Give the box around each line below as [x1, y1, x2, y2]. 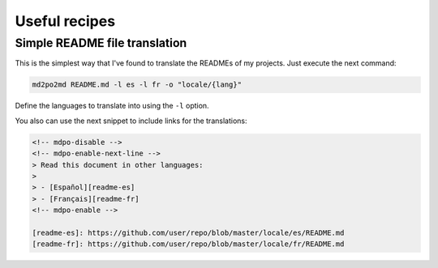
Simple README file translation [15, 36, 187, 50]
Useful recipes [15, 12, 116, 30]
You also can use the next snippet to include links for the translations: [15, 116, 247, 125]
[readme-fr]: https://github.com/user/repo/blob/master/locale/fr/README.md [32, 240, 345, 249]
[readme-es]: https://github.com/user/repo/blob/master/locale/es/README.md [32, 228, 345, 237]
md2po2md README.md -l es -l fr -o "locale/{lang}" [32, 80, 243, 89]
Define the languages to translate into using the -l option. [15, 101, 210, 111]
